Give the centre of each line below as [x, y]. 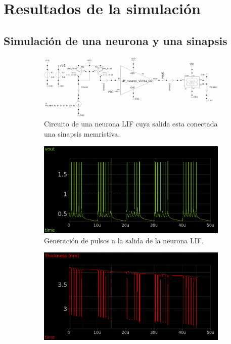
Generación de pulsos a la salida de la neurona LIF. [124, 240]
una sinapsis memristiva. [82, 134]
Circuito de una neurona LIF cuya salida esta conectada [131, 124]
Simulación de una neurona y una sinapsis [115, 40]
